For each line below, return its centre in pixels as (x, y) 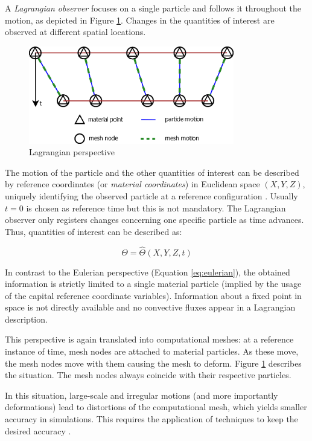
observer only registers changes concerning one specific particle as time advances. (154, 220)
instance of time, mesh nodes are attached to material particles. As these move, (152, 351)
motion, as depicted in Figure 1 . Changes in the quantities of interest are (140, 20)
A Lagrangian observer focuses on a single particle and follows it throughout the (153, 8)
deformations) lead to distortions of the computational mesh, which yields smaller (156, 407)
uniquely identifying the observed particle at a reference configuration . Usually (151, 195)
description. (26, 319)
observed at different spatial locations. (75, 32)
